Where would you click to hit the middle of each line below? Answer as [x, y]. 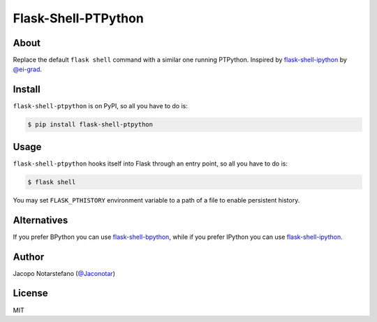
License [30, 293]
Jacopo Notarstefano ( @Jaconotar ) [64, 273]
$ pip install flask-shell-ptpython [90, 125]
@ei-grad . [27, 69]
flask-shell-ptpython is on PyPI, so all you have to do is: [101, 106]
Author [29, 257]
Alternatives [40, 220]
